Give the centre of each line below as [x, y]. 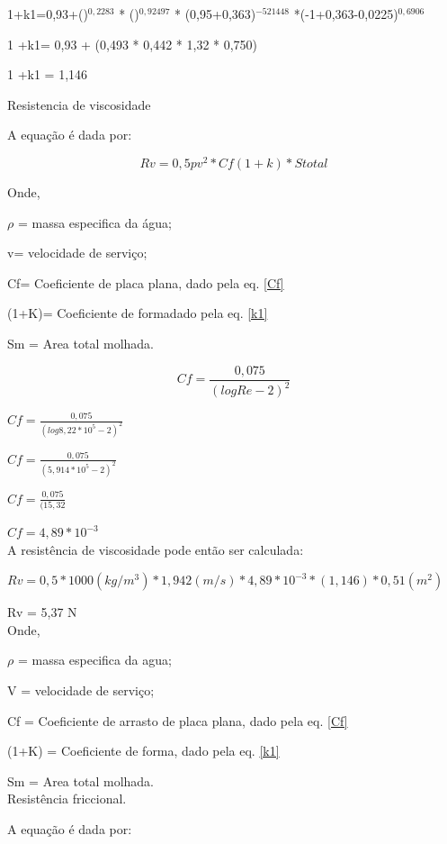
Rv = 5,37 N [42, 612]
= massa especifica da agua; [94, 660]
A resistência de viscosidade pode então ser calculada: [156, 549]
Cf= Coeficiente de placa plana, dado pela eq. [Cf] [146, 282]
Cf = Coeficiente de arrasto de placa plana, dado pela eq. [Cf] [178, 720]
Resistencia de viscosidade [79, 104]
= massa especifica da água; [94, 222]
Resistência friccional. [67, 799]
